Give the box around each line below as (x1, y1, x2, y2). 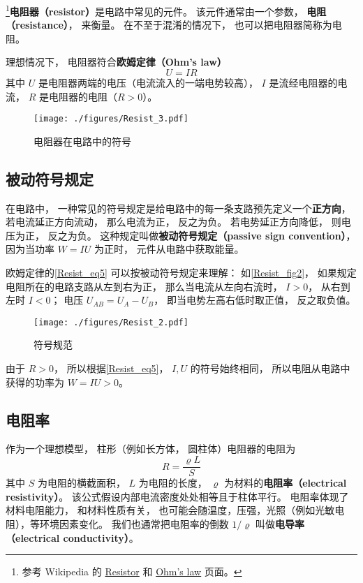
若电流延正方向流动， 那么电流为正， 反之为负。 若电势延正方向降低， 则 (6, 214, 341, 229)
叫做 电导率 (255, 516, 304, 531)
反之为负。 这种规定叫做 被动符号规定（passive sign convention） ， (47, 228, 356, 242)
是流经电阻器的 (269, 75, 338, 90)
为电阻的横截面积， (37, 475, 126, 490)
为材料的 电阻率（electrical (224, 475, 347, 490)
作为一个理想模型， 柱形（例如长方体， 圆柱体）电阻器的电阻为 (6, 441, 296, 456)
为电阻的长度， (138, 475, 207, 490)
